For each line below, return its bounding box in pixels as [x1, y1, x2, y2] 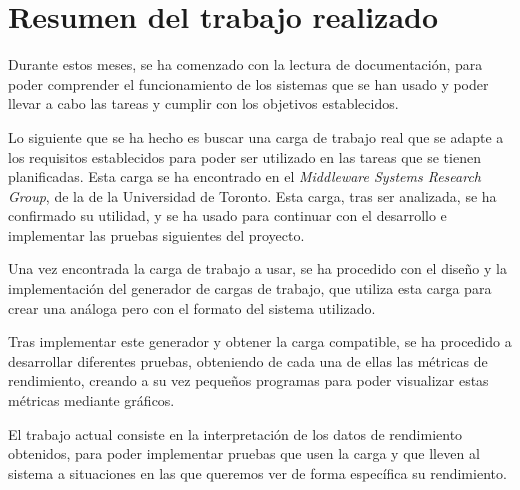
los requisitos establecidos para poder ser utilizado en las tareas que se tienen [8, 146, 481, 167]
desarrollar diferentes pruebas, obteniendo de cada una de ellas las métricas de [8, 350, 488, 371]
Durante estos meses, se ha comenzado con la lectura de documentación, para [8, 54, 483, 75]
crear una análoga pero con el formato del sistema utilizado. [8, 297, 376, 318]
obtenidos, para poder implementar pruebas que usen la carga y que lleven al [8, 443, 480, 464]
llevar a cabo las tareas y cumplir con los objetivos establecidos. [8, 93, 399, 114]
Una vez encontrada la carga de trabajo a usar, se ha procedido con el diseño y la [8, 258, 507, 279]
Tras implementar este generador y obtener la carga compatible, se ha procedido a [8, 331, 512, 352]
